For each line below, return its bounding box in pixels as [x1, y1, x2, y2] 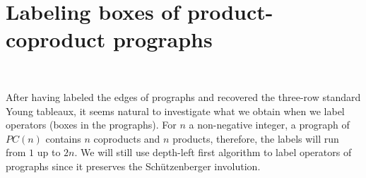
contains [45, 131, 81, 146]
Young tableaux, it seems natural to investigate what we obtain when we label [6, 103, 345, 118]
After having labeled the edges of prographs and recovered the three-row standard [6, 89, 361, 104]
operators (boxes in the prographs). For [6, 117, 177, 132]
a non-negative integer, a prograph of [189, 117, 350, 132]
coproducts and [93, 131, 160, 146]
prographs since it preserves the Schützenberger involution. [6, 158, 261, 173]
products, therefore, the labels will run [172, 131, 339, 146]
